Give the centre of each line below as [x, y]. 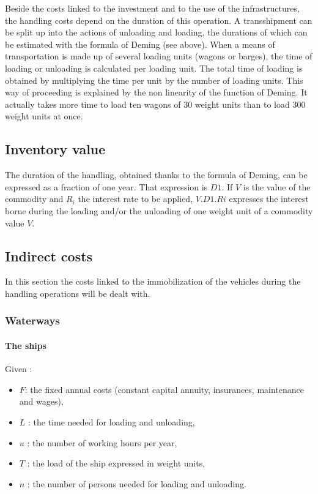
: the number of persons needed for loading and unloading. [137, 483]
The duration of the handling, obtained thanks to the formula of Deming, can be [156, 175]
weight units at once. [44, 116]
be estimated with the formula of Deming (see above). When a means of [140, 44]
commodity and [34, 199]
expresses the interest [269, 199]
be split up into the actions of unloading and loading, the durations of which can [156, 32]
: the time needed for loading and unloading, [112, 421]
